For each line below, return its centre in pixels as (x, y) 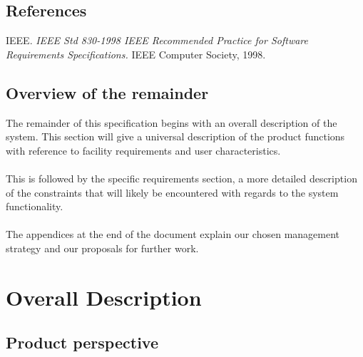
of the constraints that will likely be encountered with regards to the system (172, 192)
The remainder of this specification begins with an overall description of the (172, 122)
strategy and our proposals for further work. (102, 248)
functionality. (35, 206)
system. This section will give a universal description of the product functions (175, 136)
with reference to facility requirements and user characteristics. (143, 150)
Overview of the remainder (107, 92)
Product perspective (82, 342)
